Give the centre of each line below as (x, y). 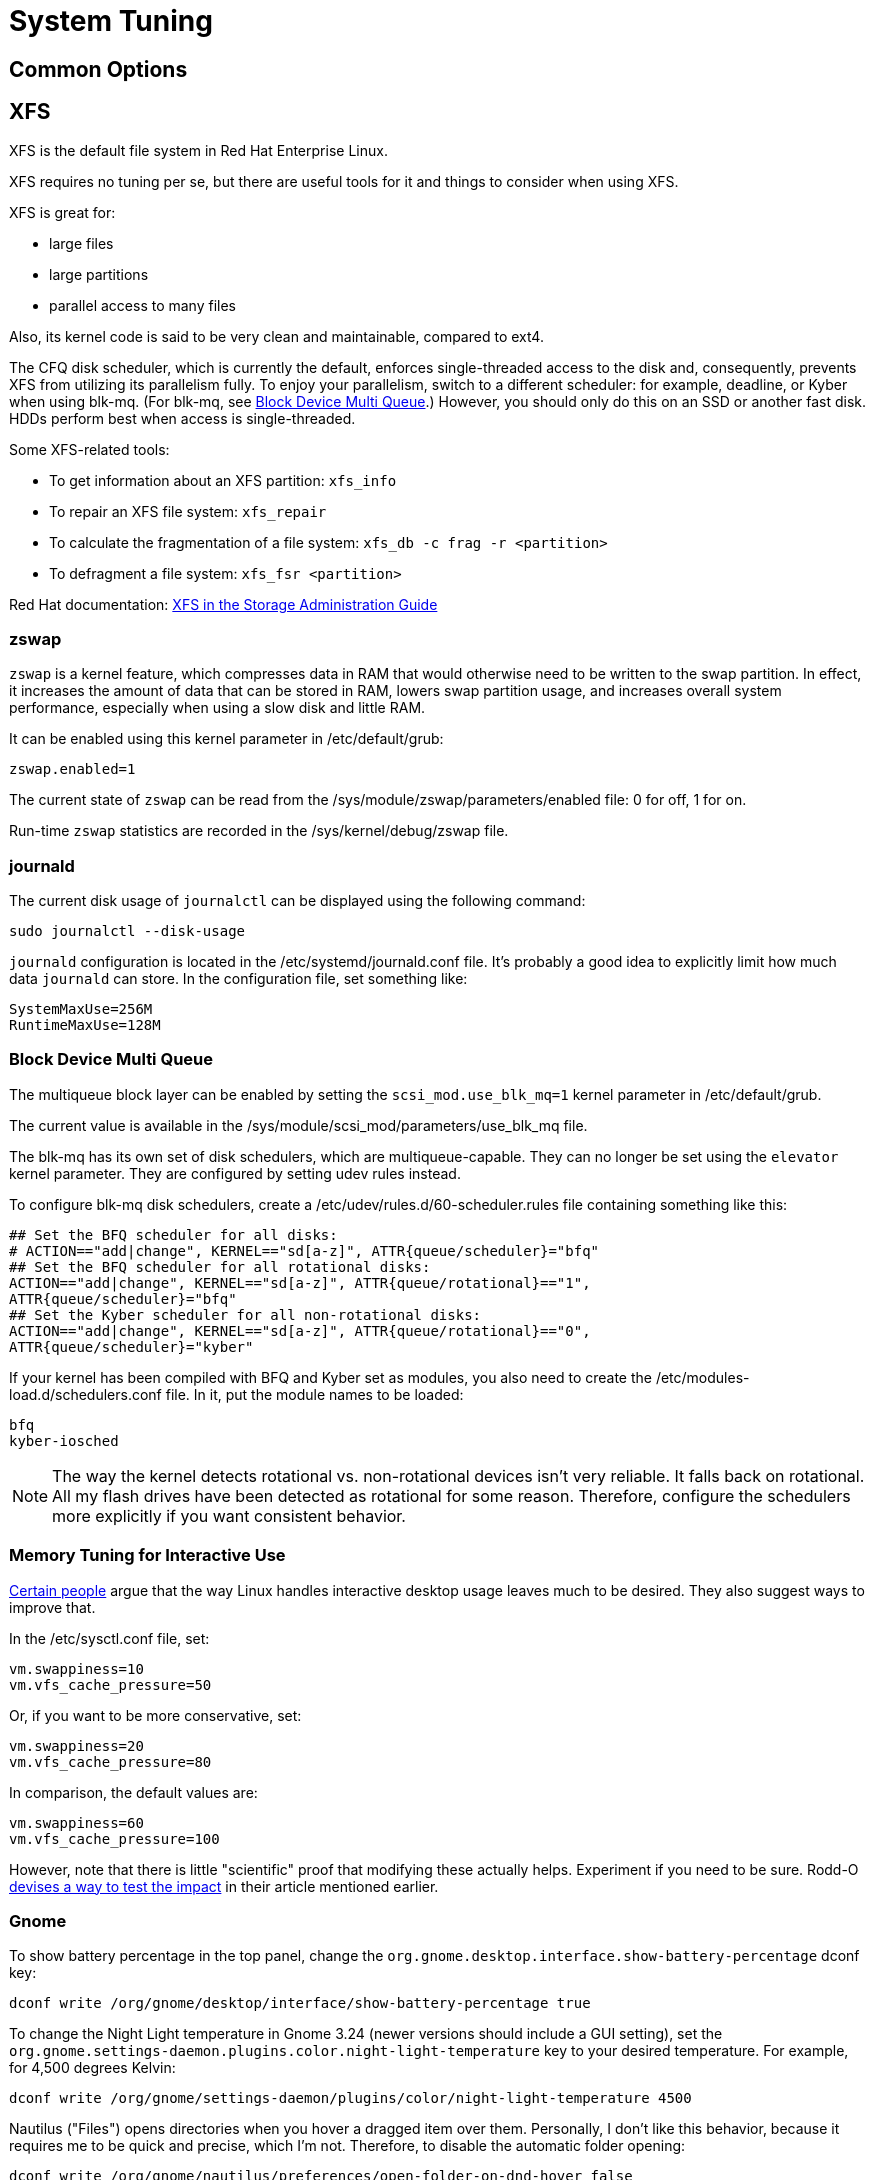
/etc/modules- (702, 1377)
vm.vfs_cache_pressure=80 (110, 1761)
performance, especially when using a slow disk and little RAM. (217, 708)
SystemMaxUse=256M (81, 1009)
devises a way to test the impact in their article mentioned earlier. (224, 1886)
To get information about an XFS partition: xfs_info (223, 480)
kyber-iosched (64, 1440)
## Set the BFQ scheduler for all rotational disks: (220, 1266)
